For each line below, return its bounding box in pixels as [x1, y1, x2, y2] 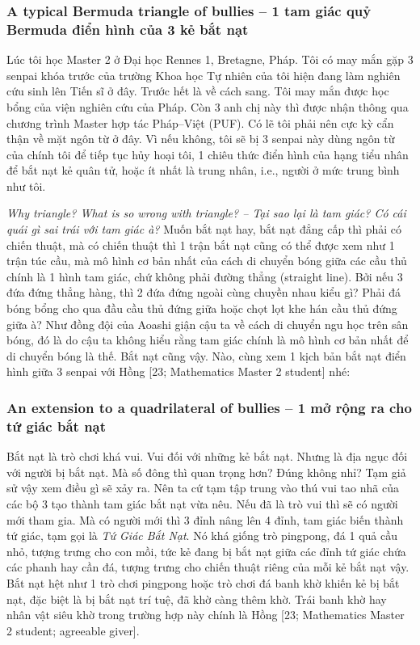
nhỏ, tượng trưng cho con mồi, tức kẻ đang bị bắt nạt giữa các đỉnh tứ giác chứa [6, 542, 406, 559]
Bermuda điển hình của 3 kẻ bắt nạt [6, 19, 249, 39]
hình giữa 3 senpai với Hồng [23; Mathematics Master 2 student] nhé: [6, 363, 351, 380]
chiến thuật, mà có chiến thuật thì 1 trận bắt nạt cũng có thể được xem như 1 [6, 236, 395, 253]
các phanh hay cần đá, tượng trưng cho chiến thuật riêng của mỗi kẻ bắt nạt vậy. [6, 559, 409, 575]
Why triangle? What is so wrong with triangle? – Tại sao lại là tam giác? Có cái [6, 204, 406, 221]
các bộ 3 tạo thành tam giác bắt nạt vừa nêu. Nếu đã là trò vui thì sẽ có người [6, 495, 398, 512]
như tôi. [6, 177, 46, 194]
